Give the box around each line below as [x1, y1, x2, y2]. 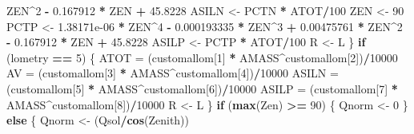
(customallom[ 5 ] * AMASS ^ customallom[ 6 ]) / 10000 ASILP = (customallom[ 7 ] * [6, 80, 398, 97]
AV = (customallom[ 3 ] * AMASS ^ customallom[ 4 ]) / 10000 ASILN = [6, 65, 339, 81]
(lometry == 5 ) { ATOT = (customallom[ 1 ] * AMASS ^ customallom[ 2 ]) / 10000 [6, 49, 398, 65]
